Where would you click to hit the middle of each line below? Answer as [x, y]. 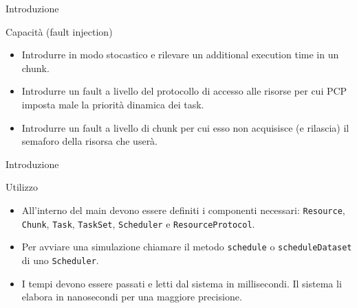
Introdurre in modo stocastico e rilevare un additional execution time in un [180, 55]
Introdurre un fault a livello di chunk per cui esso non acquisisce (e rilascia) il [185, 127]
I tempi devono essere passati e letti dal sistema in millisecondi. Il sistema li [182, 283]
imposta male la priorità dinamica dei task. [113, 104]
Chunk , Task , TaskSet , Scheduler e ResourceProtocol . [138, 223]
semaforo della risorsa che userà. [90, 141]
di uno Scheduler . [60, 260]
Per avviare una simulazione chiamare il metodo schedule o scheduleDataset [187, 247]
